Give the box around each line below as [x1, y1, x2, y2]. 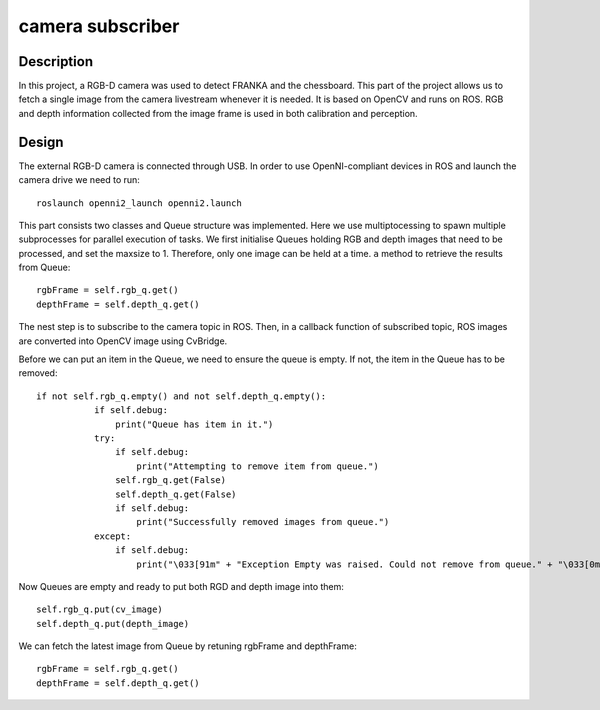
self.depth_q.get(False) [115, 488, 237, 500]
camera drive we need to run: [18, 174, 140, 186]
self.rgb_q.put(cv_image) [36, 604, 164, 615]
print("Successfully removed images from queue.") [136, 516, 390, 528]
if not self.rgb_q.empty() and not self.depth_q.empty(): [36, 390, 327, 402]
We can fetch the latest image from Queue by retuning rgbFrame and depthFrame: [18, 640, 357, 652]
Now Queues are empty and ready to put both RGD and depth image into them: [18, 580, 345, 592]
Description [18, 53, 94, 70]
